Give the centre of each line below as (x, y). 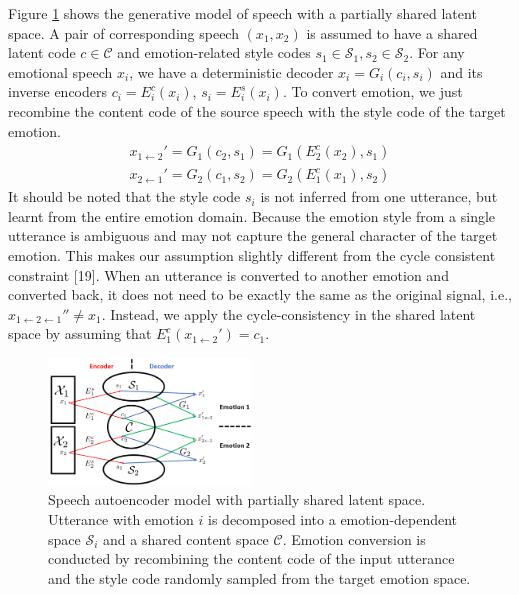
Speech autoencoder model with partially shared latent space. (237, 499)
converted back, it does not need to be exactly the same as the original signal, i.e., (260, 294)
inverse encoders (57, 91)
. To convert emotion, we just (372, 91)
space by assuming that (80, 333)
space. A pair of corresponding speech (123, 32)
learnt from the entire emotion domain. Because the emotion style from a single (252, 215)
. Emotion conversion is (354, 538)
